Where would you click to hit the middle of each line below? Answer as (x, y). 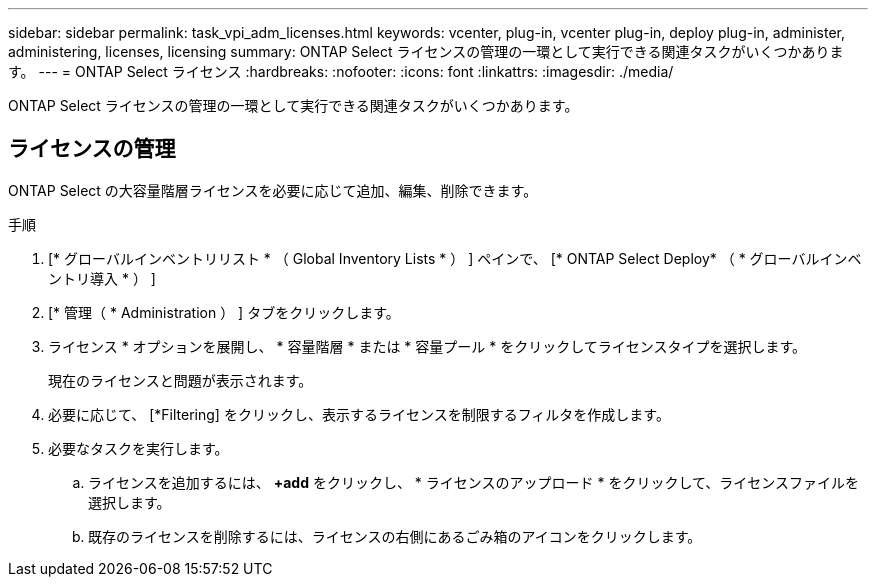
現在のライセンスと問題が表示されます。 (180, 380)
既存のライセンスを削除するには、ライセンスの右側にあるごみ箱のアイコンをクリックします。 (395, 536)
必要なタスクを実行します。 (138, 448)
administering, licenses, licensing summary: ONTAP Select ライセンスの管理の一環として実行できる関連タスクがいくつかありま (426, 51)
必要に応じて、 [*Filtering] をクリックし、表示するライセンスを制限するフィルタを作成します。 (359, 414)
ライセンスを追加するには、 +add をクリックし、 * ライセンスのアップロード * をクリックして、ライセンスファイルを (473, 482)
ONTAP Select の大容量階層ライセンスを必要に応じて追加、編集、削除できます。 (273, 190)
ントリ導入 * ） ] (102, 278)
